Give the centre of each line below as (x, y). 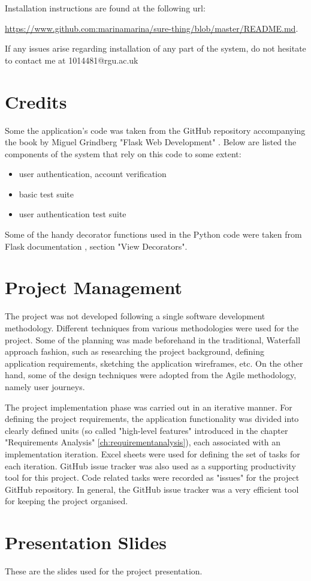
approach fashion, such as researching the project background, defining (135, 351)
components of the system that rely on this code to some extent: (123, 153)
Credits (36, 101)
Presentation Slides (86, 542)
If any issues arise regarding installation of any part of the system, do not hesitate (155, 48)
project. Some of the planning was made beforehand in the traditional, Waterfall (153, 339)
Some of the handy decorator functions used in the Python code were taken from (153, 234)
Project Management (94, 287)
